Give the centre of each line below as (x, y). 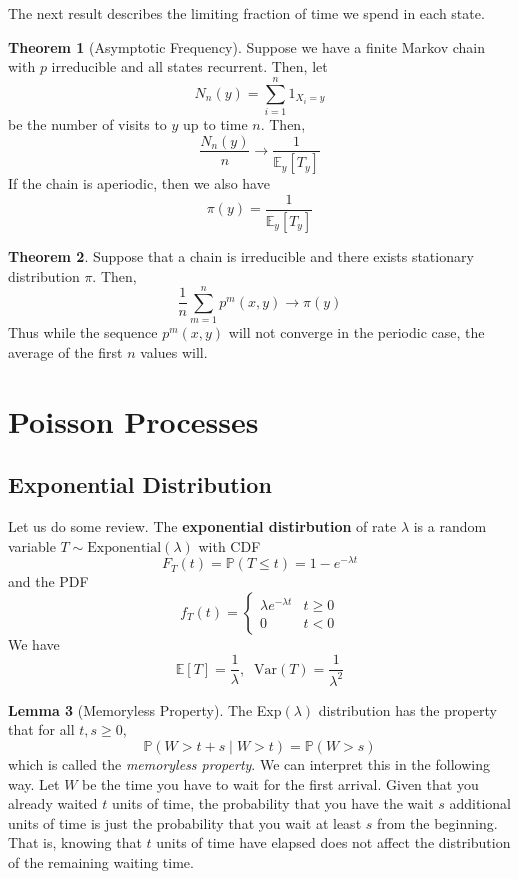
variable (32, 545)
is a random (450, 525)
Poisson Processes (133, 420)
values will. (174, 351)
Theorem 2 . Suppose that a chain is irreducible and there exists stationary (241, 255)
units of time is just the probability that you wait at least (185, 822)
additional (480, 803)
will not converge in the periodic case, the (356, 332)
